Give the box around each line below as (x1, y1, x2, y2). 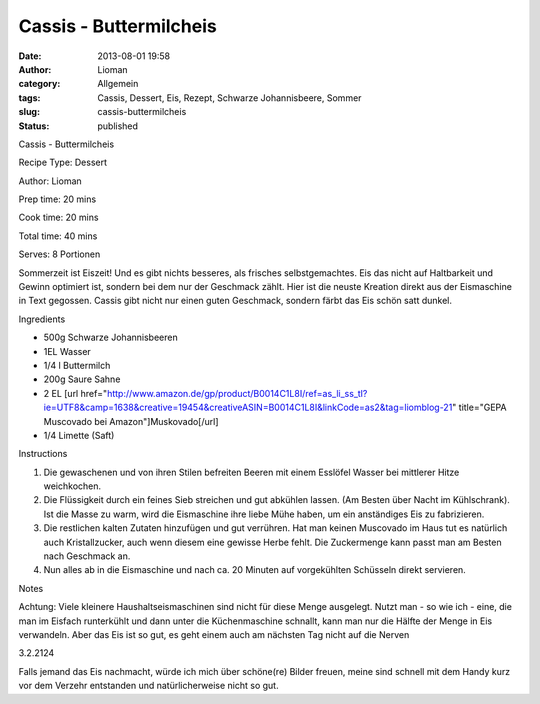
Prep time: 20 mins (18, 193, 97, 205)
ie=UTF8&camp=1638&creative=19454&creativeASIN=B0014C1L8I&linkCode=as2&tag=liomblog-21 (43, 401, 453, 414)
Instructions (18, 448, 68, 460)
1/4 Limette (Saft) (43, 429, 115, 441)
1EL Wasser (43, 345, 92, 357)
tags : (18, 91, 41, 104)
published (97, 120, 139, 132)
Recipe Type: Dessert (18, 156, 108, 169)
